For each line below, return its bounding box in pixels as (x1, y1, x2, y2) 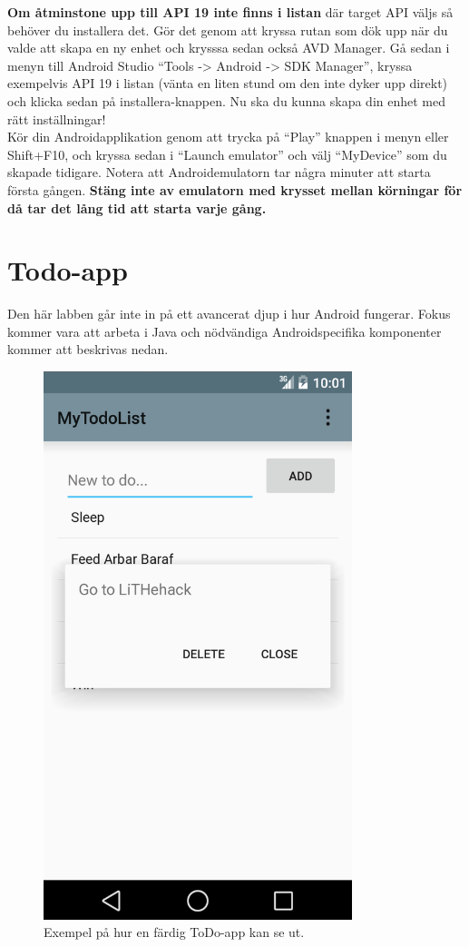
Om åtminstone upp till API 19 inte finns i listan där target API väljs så (7, 3, 454, 21)
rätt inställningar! (7, 109, 106, 128)
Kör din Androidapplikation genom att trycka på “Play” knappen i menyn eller (7, 127, 449, 146)
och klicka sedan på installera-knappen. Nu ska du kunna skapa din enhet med (7, 91, 445, 110)
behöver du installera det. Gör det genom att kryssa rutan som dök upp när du (7, 20, 448, 39)
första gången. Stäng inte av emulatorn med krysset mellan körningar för (7, 180, 463, 199)
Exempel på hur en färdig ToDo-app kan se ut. (44, 922, 305, 942)
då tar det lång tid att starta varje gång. (7, 198, 267, 217)
